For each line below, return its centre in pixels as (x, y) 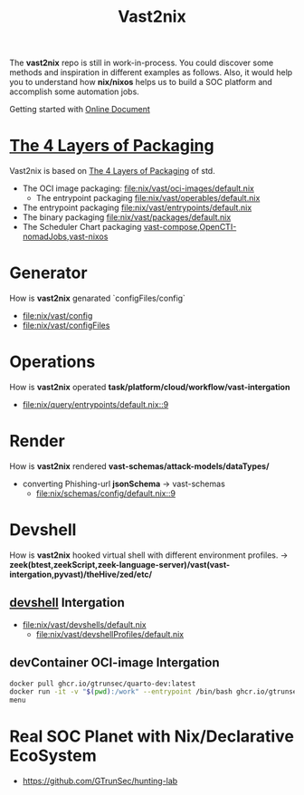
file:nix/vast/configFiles (66, 326)
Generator (48, 273)
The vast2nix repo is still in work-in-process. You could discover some (142, 63)
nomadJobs (45, 236)
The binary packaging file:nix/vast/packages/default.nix (127, 217)
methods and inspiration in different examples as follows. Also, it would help (151, 72)
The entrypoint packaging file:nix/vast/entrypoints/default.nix (137, 208)
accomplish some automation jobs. (75, 91)
